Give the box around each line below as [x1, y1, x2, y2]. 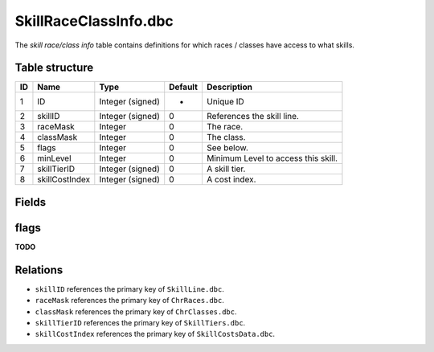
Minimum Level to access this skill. [206, 153, 338, 164]
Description [206, 81, 253, 92]
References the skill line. [206, 111, 299, 122]
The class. [206, 132, 246, 143]
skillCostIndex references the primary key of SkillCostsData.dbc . [35, 329, 276, 339]
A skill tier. [206, 163, 246, 174]
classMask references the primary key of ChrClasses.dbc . [35, 306, 237, 317]
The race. [206, 121, 244, 133]
